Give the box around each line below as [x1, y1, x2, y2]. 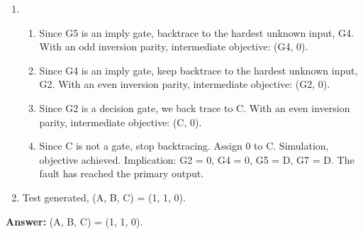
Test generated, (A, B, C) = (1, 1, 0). [22, 189, 186, 204]
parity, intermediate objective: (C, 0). [39, 114, 202, 129]
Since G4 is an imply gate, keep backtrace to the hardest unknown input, [39, 62, 358, 77]
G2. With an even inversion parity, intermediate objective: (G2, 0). [39, 77, 330, 91]
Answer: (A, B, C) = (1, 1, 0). [6, 213, 143, 228]
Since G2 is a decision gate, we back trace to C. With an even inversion [39, 100, 350, 115]
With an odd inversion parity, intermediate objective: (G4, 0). [39, 39, 308, 54]
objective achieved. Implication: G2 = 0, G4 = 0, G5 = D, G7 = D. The [39, 152, 354, 167]
